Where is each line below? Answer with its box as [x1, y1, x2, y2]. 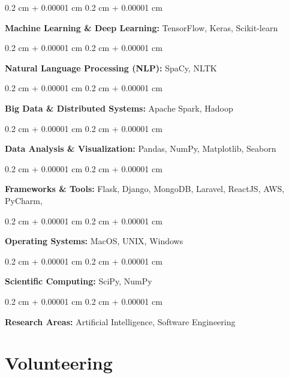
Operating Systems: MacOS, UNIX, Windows [5, 235, 183, 247]
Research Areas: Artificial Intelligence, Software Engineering [5, 315, 236, 328]
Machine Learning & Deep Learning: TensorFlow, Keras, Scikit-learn [5, 21, 278, 34]
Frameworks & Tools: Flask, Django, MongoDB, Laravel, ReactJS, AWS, [5, 182, 285, 195]
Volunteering [5, 350, 113, 375]
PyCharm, [5, 194, 43, 206]
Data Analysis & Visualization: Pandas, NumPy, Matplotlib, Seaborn [5, 142, 276, 155]
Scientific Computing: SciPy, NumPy [5, 275, 152, 287]
